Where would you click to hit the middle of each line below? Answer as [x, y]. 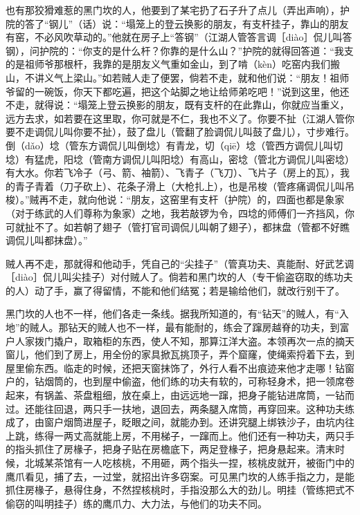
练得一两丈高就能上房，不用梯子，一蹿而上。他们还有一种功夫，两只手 [194, 435]
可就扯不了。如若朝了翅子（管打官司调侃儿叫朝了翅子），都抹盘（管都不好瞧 [178, 226]
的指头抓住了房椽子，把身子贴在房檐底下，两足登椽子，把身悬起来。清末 [170, 449]
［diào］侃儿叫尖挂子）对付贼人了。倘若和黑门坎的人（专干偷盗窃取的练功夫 [179, 277]
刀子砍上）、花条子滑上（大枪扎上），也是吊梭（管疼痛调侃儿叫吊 [209, 186]
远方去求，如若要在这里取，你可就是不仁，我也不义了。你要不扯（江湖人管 [175, 118]
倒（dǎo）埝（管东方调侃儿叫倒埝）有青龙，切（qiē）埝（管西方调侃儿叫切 [174, 145]
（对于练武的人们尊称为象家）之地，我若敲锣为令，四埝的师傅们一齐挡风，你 [180, 213]
